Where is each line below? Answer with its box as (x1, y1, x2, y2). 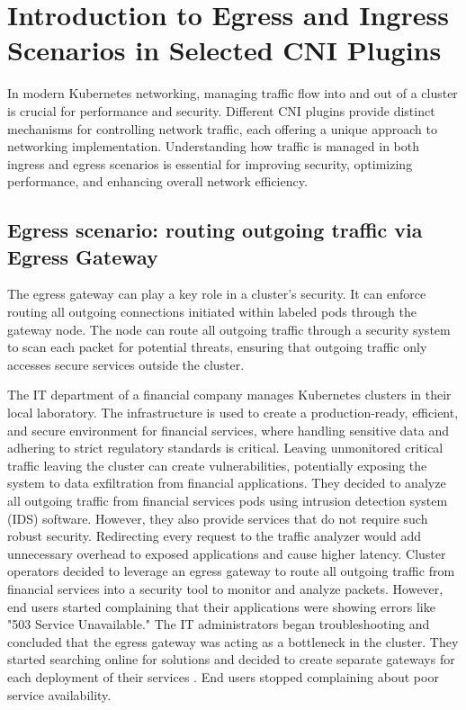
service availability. (7, 685, 112, 704)
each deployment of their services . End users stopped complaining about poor (7, 667, 439, 686)
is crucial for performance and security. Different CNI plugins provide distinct (7, 101, 435, 120)
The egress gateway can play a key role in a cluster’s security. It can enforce (7, 284, 426, 303)
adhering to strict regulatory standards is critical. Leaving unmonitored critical (7, 438, 444, 457)
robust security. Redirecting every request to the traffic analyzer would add (7, 526, 421, 545)
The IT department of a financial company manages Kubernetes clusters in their (7, 385, 452, 404)
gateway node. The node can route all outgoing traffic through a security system (7, 319, 451, 338)
